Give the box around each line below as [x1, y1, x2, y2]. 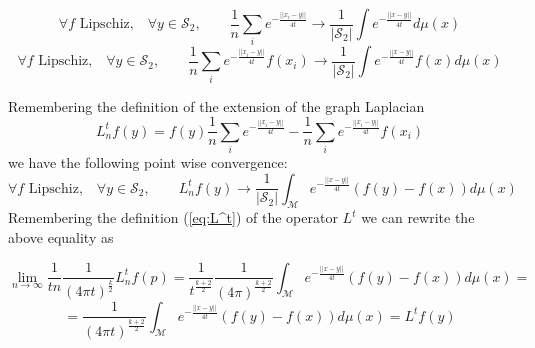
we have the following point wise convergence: [8, 152, 288, 173]
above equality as [8, 227, 114, 248]
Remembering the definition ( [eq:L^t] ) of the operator [8, 207, 338, 228]
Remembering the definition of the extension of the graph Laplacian [8, 95, 425, 116]
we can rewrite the [361, 207, 475, 228]
